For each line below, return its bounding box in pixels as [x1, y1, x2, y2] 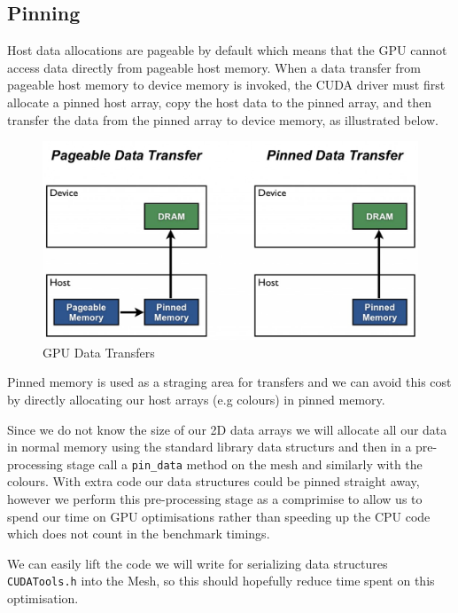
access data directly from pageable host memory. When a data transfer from [7, 58, 421, 76]
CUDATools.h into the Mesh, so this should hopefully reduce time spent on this [7, 571, 435, 590]
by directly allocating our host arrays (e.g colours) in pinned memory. [7, 389, 385, 408]
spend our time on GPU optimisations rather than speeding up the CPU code [7, 507, 431, 525]
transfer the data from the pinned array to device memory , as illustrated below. [7, 110, 439, 129]
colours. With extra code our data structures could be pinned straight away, [7, 472, 420, 491]
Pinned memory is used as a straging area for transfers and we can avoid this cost [7, 373, 452, 391]
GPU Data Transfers [43, 342, 155, 361]
